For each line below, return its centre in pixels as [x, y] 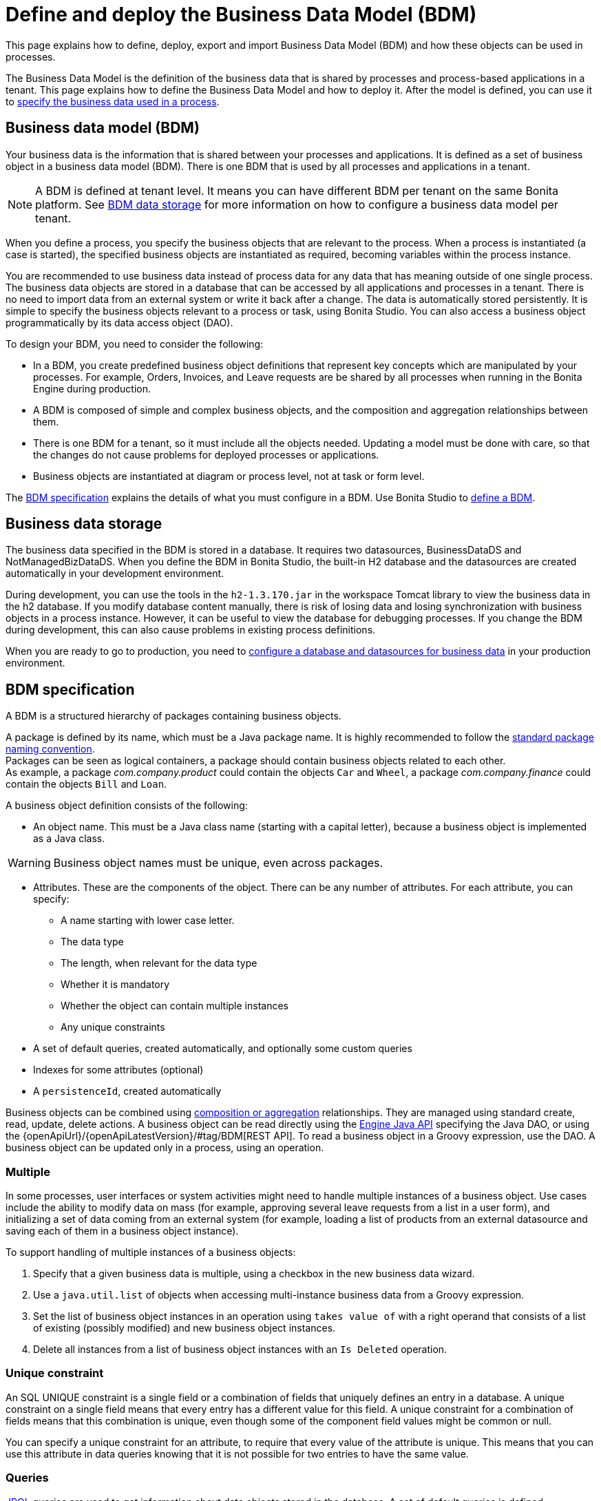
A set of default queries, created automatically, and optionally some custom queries [223, 1049]
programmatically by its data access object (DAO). [119, 322]
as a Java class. [69, 839]
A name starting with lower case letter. [148, 921]
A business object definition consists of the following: [127, 806]
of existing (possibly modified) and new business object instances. [184, 1328]
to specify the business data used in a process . [113, 101]
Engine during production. [92, 388]
